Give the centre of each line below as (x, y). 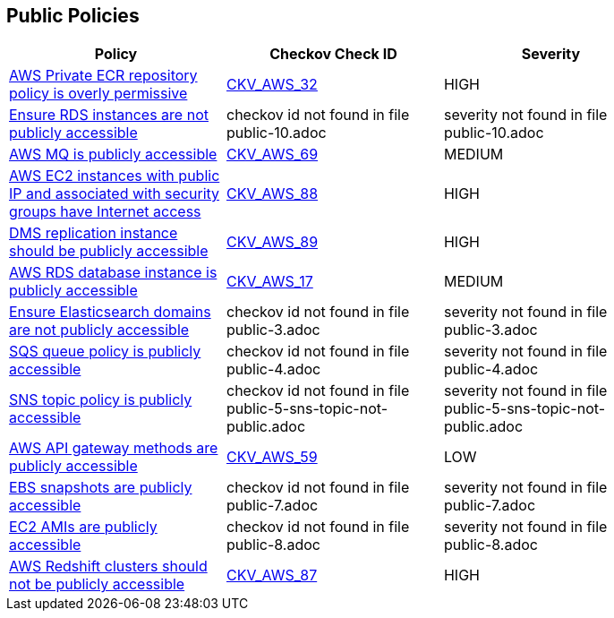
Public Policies (73, 16)
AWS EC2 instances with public (115, 176)
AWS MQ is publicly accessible (113, 154)
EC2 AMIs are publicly (83, 527)
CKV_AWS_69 (272, 154)
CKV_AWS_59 (272, 457)
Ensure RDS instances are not (109, 115)
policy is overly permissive (98, 94)
